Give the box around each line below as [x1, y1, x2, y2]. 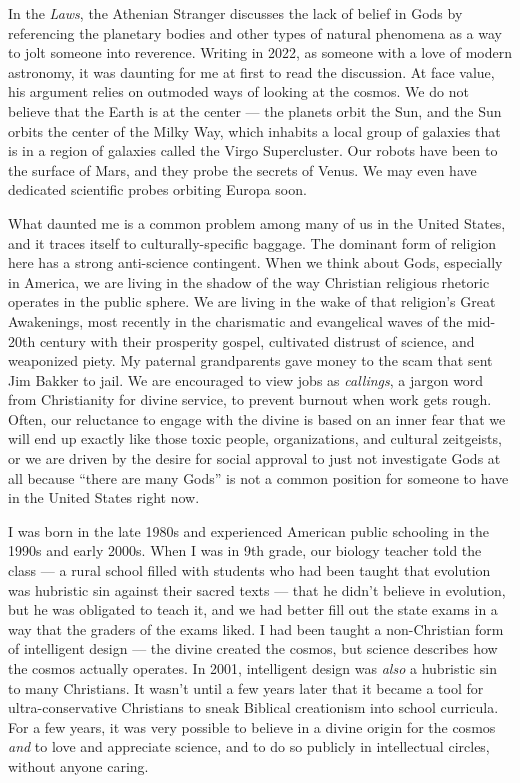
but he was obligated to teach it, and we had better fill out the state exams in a [8, 599, 498, 620]
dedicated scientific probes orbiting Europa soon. [8, 179, 307, 200]
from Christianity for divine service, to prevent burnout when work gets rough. [8, 389, 492, 410]
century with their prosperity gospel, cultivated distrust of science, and [39, 330, 475, 351]
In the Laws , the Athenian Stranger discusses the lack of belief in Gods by [8, 3, 463, 23]
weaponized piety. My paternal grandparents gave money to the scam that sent [8, 350, 493, 371]
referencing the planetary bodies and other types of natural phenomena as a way [8, 22, 502, 43]
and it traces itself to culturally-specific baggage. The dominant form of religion [8, 232, 497, 253]
